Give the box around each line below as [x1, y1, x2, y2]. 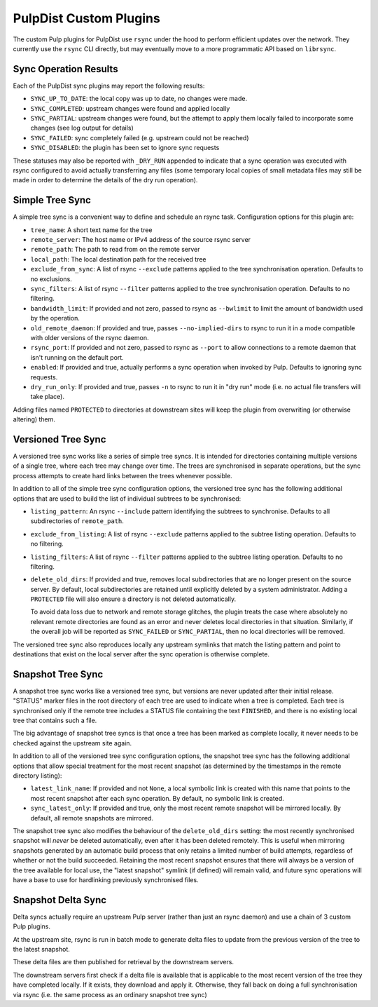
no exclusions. [30, 274, 73, 283]
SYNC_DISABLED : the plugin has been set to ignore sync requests [30, 144, 220, 152]
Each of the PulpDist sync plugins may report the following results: [13, 81, 205, 90]
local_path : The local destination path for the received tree [30, 255, 206, 263]
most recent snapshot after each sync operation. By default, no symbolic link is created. [30, 794, 285, 802]
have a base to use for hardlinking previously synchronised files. [13, 875, 199, 884]
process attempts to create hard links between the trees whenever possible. [13, 471, 232, 480]
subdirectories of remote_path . [30, 517, 124, 525]
